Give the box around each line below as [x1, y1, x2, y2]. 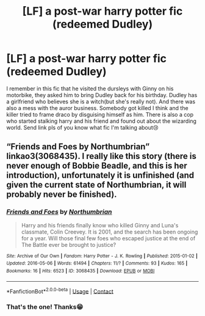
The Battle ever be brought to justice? [21, 241, 117, 248]
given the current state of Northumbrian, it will [6, 180, 187, 190]
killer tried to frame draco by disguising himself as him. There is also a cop [6, 111, 194, 118]
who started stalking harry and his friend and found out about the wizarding [6, 117, 197, 125]
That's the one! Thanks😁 [6, 303, 84, 311]
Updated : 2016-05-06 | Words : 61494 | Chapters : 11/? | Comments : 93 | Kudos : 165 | [6, 260, 188, 266]
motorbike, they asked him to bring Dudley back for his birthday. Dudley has [6, 91, 198, 98]
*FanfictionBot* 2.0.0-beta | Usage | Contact [6, 286, 114, 295]
